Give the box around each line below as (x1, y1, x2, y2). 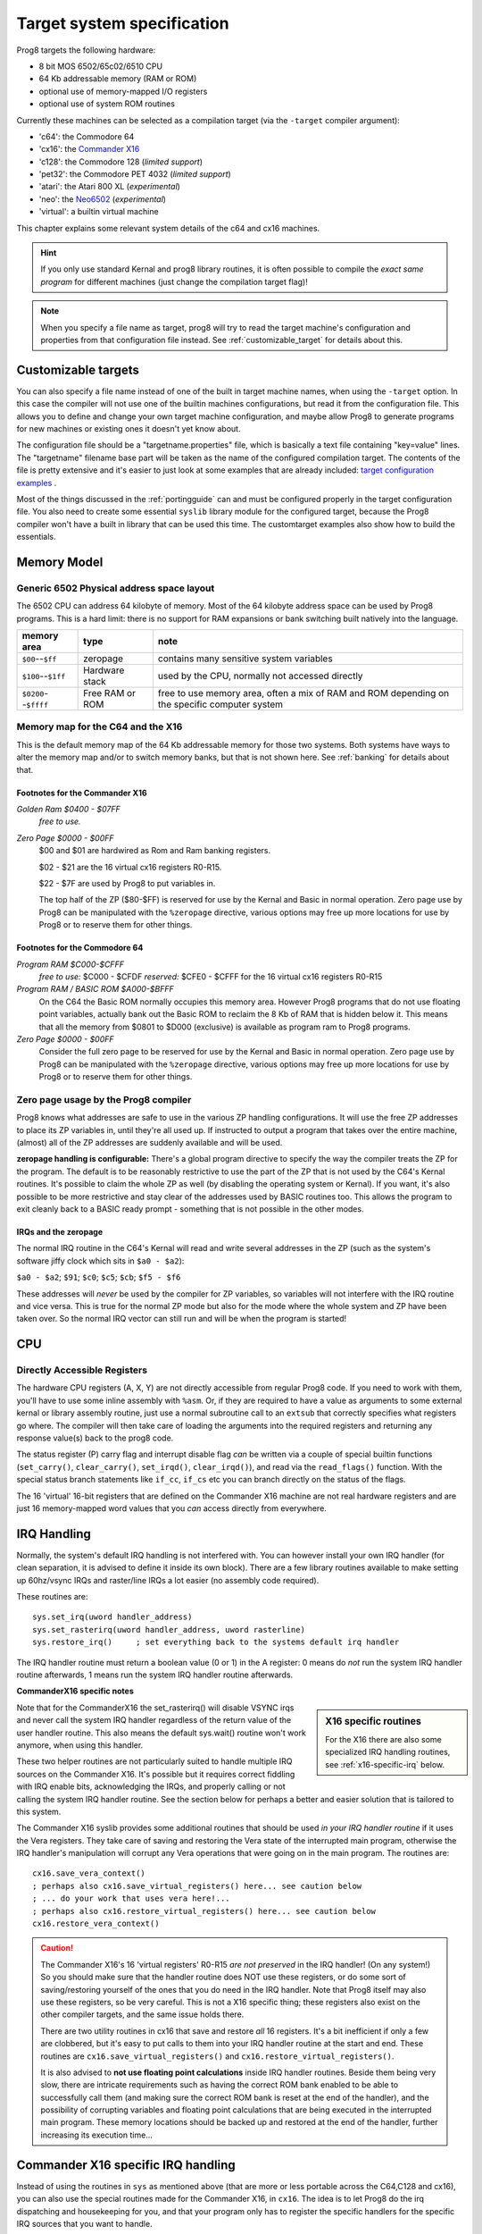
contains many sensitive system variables (157, 652, 334, 665)
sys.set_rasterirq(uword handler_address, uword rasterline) (32, 1625, 305, 1634)
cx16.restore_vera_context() (32, 1919, 160, 1929)
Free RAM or (83, 687, 136, 700)
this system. (16, 1806, 62, 1817)
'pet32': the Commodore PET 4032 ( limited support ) (38, 169, 231, 180)
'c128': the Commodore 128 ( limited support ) (38, 156, 204, 167)
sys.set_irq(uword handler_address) (32, 1612, 193, 1622)
